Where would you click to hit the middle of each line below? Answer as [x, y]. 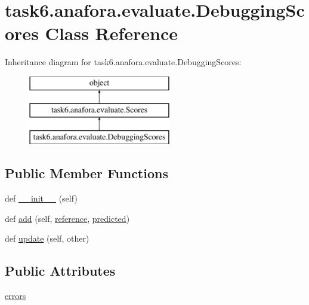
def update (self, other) [47, 238]
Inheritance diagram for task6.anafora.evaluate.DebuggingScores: [123, 62]
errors [16, 296]
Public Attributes [60, 271]
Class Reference [112, 33]
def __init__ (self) [41, 198]
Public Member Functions [86, 173]
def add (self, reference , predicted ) [67, 218]
